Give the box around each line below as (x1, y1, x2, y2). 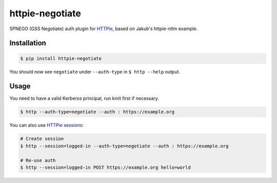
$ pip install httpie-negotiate (20, 55, 102, 61)
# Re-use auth (20, 157, 56, 163)
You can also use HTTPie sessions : (9, 122, 84, 128)
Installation (9, 39, 46, 48)
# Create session (20, 136, 64, 142)
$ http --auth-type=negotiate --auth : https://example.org (20, 109, 175, 115)
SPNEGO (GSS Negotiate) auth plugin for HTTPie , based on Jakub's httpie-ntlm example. (9, 26, 198, 32)
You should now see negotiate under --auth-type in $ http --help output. (9, 68, 181, 75)
